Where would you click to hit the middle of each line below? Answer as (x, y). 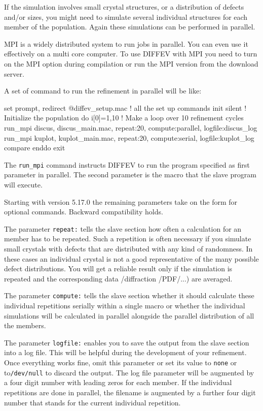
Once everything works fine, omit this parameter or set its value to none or (121, 362)
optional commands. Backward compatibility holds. (84, 212)
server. (14, 73)
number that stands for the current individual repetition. (92, 402)
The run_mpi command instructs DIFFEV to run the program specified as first (127, 164)
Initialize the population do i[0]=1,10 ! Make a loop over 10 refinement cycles (124, 118)
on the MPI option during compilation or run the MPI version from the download (131, 63)
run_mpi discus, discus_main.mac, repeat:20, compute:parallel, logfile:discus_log (131, 127)
